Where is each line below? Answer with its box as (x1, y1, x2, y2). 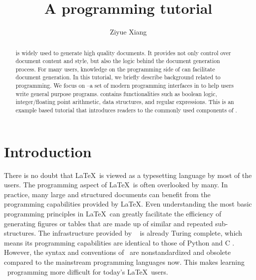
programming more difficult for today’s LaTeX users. (7, 266, 168, 277)
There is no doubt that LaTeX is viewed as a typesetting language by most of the (4, 170, 252, 180)
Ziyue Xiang (110, 27, 147, 37)
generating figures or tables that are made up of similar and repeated (4, 218, 213, 228)
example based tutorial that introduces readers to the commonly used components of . (15, 106, 237, 114)
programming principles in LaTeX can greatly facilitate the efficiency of (4, 209, 221, 219)
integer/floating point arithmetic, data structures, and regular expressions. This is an (15, 98, 234, 106)
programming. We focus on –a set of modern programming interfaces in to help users (15, 81, 234, 90)
